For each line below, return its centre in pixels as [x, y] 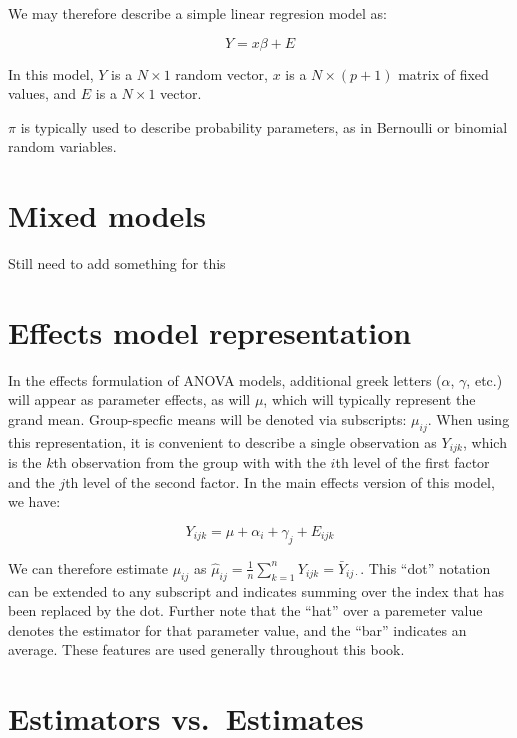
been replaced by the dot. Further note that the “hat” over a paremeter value [245, 610]
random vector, [221, 73]
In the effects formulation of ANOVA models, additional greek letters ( [225, 379]
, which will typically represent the [369, 399]
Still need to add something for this [117, 263]
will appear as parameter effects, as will [129, 399]
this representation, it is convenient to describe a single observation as [222, 441]
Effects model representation [210, 331]
